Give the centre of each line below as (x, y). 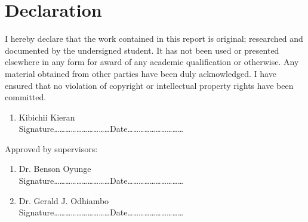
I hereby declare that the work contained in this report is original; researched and (154, 38)
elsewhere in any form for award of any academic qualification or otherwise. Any (152, 62)
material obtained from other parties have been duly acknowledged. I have (141, 73)
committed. (26, 97)
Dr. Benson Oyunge (55, 169)
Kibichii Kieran (47, 117)
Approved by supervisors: (51, 148)
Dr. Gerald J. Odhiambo (64, 200)
